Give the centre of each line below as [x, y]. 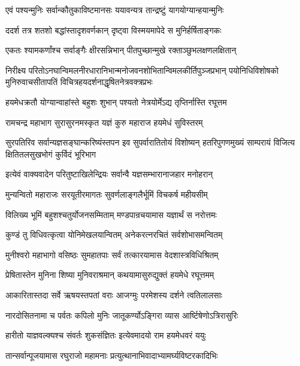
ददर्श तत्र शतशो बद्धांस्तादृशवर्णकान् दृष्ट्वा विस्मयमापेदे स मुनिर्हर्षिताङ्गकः [113, 30]
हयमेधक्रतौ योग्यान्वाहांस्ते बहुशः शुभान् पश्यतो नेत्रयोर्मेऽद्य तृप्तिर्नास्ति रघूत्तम [116, 102]
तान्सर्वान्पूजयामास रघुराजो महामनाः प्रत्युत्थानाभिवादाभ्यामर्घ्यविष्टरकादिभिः [112, 355]
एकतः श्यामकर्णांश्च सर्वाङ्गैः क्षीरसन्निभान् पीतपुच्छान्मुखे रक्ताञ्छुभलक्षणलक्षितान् [121, 50]
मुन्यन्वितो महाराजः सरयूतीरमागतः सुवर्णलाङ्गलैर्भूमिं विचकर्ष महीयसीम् [107, 194]
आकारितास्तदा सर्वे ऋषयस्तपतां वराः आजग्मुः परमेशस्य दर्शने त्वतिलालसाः [114, 294]
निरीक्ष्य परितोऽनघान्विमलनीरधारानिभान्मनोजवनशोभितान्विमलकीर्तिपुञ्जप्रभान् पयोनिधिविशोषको [142, 70]
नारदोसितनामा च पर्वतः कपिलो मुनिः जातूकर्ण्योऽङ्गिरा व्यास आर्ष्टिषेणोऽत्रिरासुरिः [122, 315]
